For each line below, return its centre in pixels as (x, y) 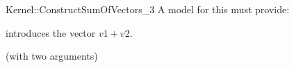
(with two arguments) (52, 56)
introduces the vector (51, 32)
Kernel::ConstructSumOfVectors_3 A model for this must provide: (148, 9)
